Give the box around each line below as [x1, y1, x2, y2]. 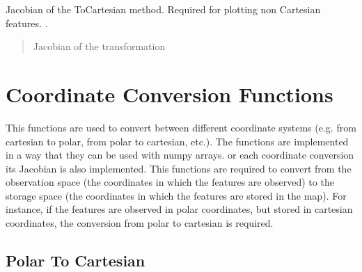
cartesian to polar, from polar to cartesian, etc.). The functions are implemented [6, 134, 349, 148]
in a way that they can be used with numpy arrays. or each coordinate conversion [6, 147, 354, 162]
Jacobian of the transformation [33, 39, 166, 54]
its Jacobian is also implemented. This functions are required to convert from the [6, 161, 352, 175]
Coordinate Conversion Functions [6, 79, 333, 108]
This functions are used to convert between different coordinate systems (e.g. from [6, 120, 356, 134]
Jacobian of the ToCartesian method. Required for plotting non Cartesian [6, 2, 321, 16]
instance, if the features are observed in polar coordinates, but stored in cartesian [6, 202, 353, 216]
